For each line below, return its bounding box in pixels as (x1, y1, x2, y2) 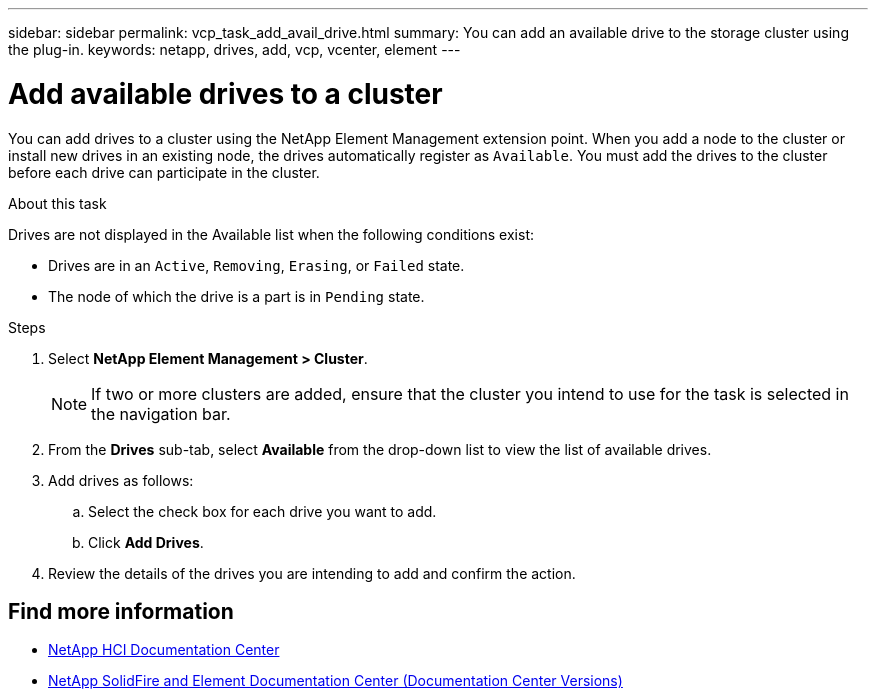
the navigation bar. (91, 403, 231, 424)
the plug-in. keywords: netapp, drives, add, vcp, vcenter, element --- (8, 41, 461, 58)
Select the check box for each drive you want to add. (88, 502, 437, 520)
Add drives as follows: (48, 471, 194, 489)
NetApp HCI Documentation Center (48, 641, 280, 659)
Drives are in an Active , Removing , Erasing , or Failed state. (48, 256, 465, 274)
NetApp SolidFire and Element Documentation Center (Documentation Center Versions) (48, 672, 623, 690)
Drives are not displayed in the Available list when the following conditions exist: (8, 225, 534, 243)
